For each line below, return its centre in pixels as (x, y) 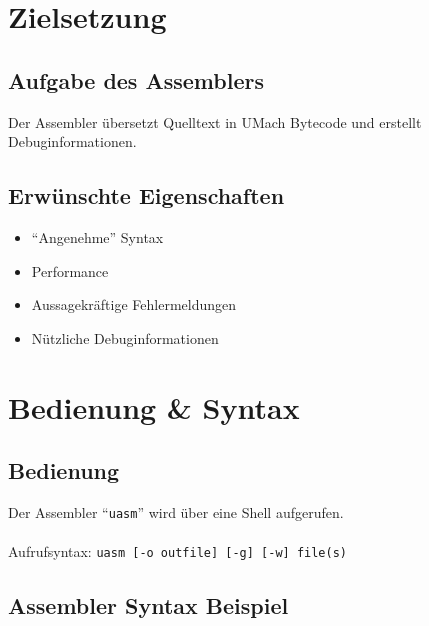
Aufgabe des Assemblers (136, 79)
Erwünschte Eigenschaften (146, 195)
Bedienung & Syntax (154, 406)
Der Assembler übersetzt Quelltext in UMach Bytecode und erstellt (215, 121)
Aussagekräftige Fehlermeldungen (134, 304)
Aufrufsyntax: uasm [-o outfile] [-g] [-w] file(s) (177, 551)
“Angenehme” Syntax (97, 236)
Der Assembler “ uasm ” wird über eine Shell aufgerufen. (176, 511)
